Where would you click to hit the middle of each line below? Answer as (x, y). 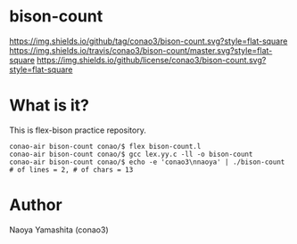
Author (36, 205)
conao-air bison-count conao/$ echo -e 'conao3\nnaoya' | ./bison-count (147, 162)
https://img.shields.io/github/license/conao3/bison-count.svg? (152, 60)
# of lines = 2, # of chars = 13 (71, 170)
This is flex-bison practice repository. (78, 130)
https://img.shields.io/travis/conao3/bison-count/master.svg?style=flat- (141, 50)
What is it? (49, 106)
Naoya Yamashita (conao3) (59, 230)
